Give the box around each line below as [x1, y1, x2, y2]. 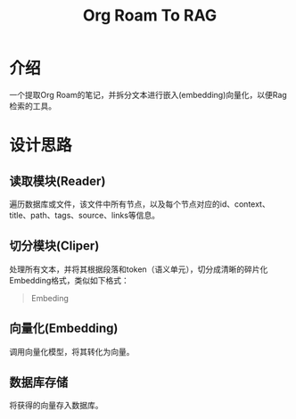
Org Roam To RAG [83, 5, 217, 26]
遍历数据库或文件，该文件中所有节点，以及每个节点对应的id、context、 [9, 198, 270, 209]
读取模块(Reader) [9, 173, 106, 188]
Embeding [30, 292, 70, 303]
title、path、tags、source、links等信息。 [9, 209, 160, 220]
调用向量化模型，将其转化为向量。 [9, 346, 135, 357]
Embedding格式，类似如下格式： [9, 275, 129, 285]
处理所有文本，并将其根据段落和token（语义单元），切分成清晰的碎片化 [9, 264, 268, 275]
